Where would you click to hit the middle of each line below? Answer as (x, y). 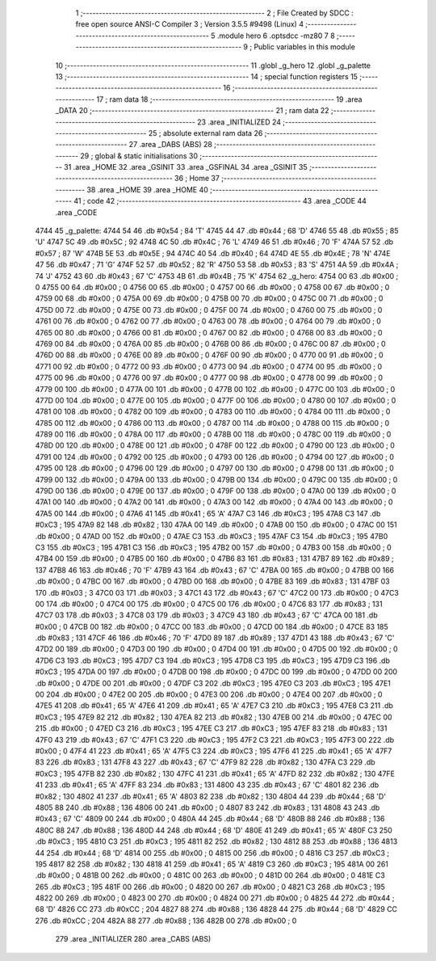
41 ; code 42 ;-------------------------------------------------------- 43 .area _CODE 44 (220, 201)
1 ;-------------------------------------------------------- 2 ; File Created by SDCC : (215, 13)
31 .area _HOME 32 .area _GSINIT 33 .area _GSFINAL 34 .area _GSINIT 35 (186, 167)
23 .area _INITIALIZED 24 (239, 122)
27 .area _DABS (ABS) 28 (171, 145)
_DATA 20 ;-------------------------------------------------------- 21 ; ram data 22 (193, 111)
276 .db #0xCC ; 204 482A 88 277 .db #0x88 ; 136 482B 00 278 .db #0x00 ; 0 (166, 921)
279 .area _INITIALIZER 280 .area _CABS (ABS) (133, 939)
